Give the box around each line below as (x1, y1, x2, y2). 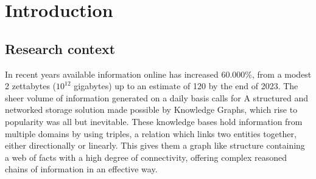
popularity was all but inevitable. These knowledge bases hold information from (5, 115, 303, 127)
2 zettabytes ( (5, 79, 57, 92)
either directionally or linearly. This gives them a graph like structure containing (5, 139, 305, 152)
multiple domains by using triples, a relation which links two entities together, (5, 127, 297, 140)
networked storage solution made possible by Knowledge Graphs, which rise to (5, 103, 298, 116)
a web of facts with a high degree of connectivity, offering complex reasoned (5, 150, 287, 163)
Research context (5, 39, 116, 58)
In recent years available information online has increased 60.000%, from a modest (5, 67, 312, 80)
